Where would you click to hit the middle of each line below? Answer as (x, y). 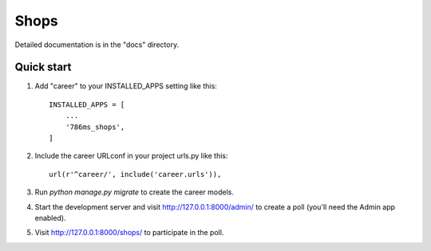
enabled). (51, 218)
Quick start (43, 67)
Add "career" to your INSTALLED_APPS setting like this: (126, 86)
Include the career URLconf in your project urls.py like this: (131, 156)
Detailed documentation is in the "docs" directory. (97, 45)
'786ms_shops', (95, 127)
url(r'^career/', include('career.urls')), (135, 174)
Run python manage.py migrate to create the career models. (134, 192)
